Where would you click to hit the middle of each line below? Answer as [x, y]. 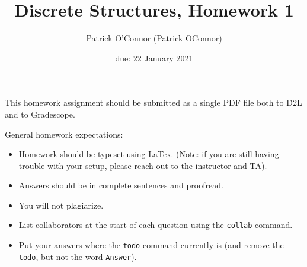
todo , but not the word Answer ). [78, 256]
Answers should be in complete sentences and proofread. [121, 185]
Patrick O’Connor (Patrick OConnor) [154, 38]
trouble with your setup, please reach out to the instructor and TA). [143, 165]
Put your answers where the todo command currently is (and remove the [151, 245]
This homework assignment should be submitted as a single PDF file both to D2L [153, 102]
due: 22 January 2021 [154, 58]
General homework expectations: [64, 134]
